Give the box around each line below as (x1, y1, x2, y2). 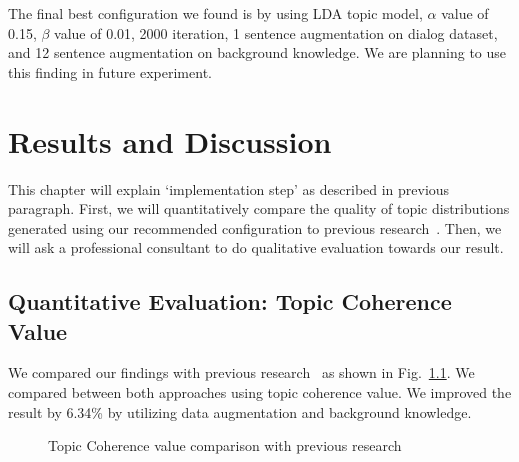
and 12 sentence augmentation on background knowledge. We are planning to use (8, 42, 507, 63)
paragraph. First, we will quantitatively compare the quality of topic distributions (8, 198, 510, 219)
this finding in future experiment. (8, 61, 212, 82)
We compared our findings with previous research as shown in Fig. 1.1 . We (8, 362, 475, 383)
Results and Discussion (8, 120, 332, 161)
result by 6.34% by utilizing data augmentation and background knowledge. (8, 401, 472, 422)
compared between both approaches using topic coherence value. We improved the (8, 382, 512, 403)
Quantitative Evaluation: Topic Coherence (8, 286, 452, 317)
